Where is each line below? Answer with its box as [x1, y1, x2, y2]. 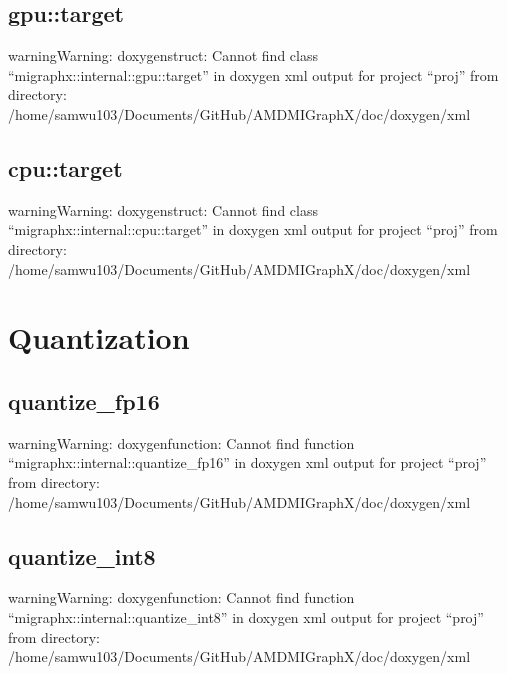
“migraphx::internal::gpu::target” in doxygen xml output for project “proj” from [8, 64, 499, 85]
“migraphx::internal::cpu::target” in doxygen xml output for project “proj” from [8, 219, 498, 240]
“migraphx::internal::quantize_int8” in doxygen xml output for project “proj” [8, 606, 484, 627]
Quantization [8, 317, 190, 358]
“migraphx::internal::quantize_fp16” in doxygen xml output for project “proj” [8, 452, 487, 473]
